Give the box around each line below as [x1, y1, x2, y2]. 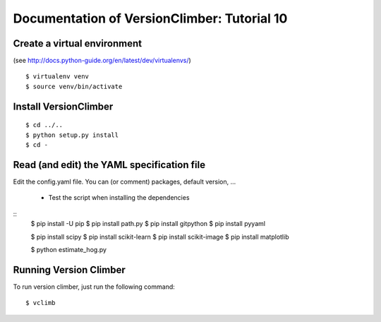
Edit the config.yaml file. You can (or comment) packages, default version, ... [13, 177, 236, 186]
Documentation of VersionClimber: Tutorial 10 [13, 11, 288, 26]
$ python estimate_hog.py [30, 245, 107, 254]
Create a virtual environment [13, 37, 143, 49]
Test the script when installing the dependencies [48, 193, 190, 202]
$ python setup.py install [25, 131, 119, 139]
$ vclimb [25, 299, 56, 307]
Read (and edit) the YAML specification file [13, 159, 206, 171]
